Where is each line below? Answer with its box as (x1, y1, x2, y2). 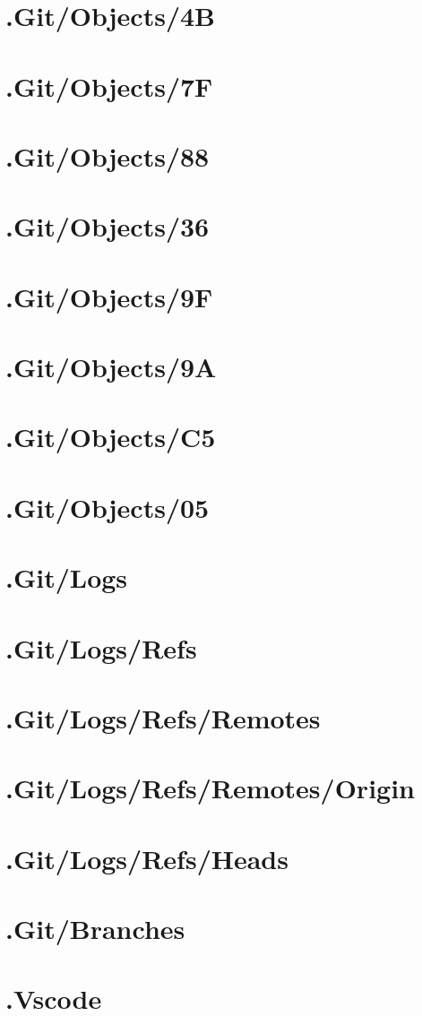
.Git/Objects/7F (5, 67, 213, 104)
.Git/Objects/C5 (5, 418, 216, 455)
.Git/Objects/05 (5, 488, 210, 525)
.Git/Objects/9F (5, 278, 213, 314)
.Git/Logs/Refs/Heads (5, 839, 289, 876)
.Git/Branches (5, 910, 185, 947)
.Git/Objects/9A (5, 349, 217, 385)
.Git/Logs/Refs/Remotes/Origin (5, 770, 415, 806)
